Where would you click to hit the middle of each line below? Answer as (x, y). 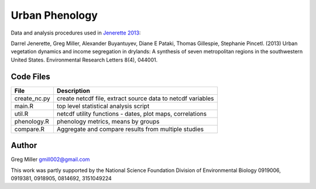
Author (24, 145)
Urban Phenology (54, 15)
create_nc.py (32, 98)
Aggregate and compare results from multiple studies (130, 129)
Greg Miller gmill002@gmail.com (50, 159)
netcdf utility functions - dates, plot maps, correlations (132, 114)
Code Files (31, 76)
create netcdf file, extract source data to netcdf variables (135, 98)
